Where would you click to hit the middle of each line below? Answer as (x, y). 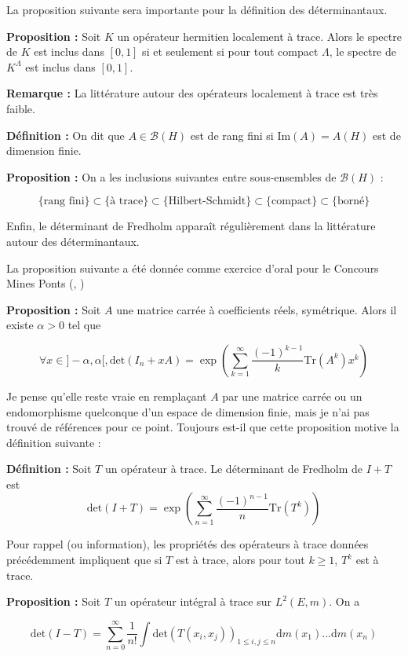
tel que (84, 325)
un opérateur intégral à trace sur (193, 601)
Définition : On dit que (66, 135)
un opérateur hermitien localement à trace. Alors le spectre (259, 36)
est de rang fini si (232, 135)
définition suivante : (54, 442)
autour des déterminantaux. (73, 241)
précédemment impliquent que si (84, 560)
